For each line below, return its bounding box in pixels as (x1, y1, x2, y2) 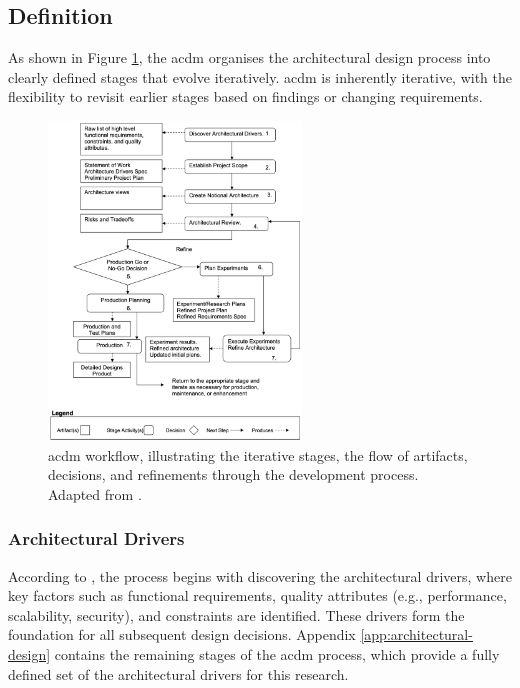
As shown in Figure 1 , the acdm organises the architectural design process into (8, 47, 491, 68)
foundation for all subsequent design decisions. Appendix (8, 624, 356, 645)
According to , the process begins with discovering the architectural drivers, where (8, 565, 512, 586)
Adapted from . (48, 483, 142, 504)
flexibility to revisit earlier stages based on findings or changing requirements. (8, 86, 483, 107)
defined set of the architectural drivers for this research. (8, 663, 349, 684)
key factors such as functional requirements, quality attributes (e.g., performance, (8, 585, 507, 606)
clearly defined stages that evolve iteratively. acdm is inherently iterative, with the (8, 66, 513, 87)
